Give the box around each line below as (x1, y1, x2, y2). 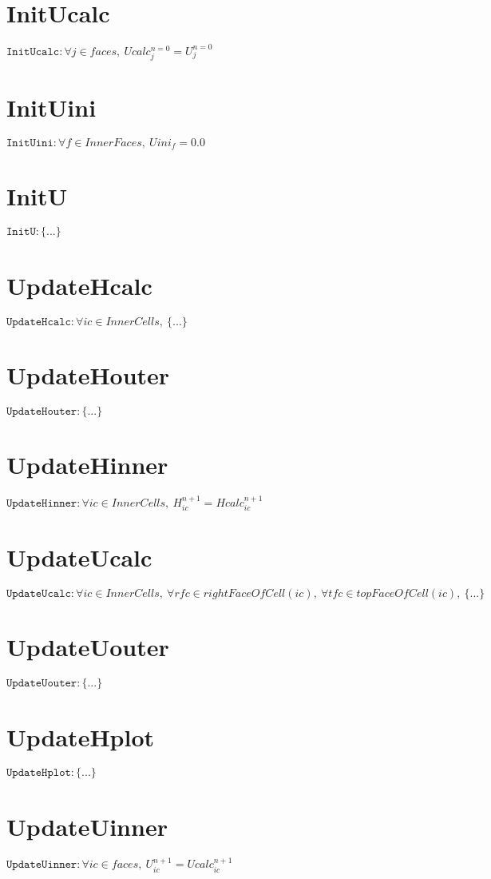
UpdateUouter (6, 630, 169, 663)
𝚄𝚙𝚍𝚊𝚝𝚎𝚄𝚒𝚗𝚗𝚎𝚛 (6, 859, 77, 871)
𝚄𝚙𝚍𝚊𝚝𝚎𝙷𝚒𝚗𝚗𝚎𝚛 (6, 497, 77, 509)
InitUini (6, 90, 97, 123)
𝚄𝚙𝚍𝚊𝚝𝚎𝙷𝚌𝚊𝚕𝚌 (6, 316, 71, 328)
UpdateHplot (6, 720, 155, 753)
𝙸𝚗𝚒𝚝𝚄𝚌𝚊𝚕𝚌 (6, 46, 60, 58)
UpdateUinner (6, 809, 168, 842)
